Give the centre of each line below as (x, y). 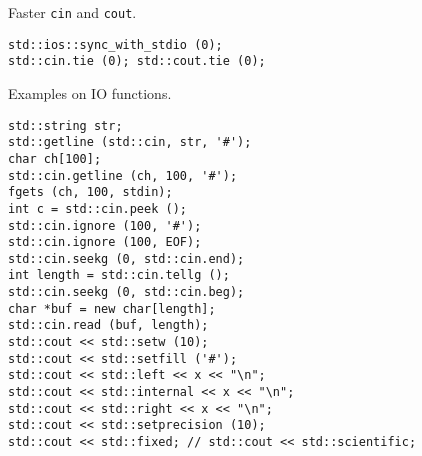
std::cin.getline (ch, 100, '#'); (123, 175)
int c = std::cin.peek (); (97, 208)
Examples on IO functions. (90, 92)
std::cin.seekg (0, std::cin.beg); (126, 292)
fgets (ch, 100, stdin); (90, 192)
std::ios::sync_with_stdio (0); (115, 44)
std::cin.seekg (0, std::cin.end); (126, 258)
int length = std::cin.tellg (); (119, 275)
